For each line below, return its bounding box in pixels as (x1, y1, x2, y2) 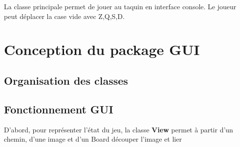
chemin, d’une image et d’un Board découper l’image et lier (4, 134, 182, 144)
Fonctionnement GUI (4, 101, 113, 116)
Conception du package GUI (4, 39, 200, 59)
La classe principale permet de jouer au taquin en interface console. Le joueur (4, 1, 237, 11)
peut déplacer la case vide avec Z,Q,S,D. (4, 11, 125, 21)
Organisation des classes (4, 73, 128, 88)
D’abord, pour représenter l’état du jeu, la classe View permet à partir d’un (4, 124, 233, 134)
